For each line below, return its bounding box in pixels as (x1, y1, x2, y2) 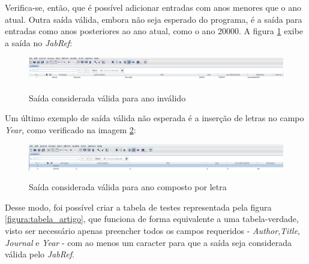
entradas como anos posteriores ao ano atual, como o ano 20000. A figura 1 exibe (5, 25, 304, 37)
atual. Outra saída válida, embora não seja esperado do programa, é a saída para (5, 13, 302, 25)
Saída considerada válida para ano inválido (29, 91, 186, 104)
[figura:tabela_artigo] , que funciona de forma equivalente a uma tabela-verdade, (5, 212, 299, 225)
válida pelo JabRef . (5, 248, 74, 260)
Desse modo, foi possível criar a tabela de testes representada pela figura (5, 200, 272, 213)
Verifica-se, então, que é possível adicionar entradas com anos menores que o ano (5, 1, 302, 13)
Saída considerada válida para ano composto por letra (29, 181, 227, 193)
